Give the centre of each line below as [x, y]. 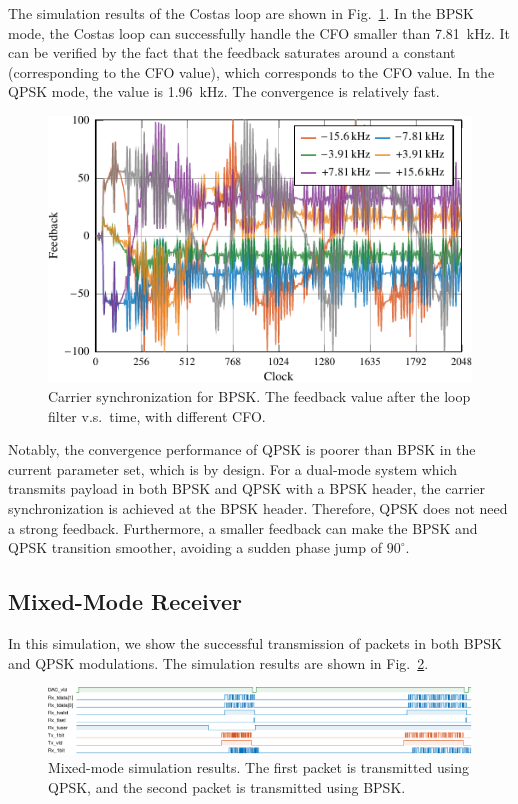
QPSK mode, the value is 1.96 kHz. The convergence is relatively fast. [224, 91]
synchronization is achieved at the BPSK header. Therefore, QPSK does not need [258, 508]
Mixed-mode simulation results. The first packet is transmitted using [259, 767]
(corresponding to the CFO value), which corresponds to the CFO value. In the [251, 71]
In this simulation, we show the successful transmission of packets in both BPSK [255, 643]
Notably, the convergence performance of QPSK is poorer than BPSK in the [242, 449]
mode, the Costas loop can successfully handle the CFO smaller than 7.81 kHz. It [259, 32]
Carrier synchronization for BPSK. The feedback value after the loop [259, 396]
